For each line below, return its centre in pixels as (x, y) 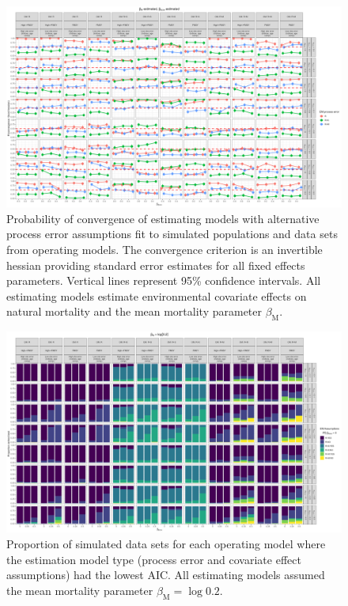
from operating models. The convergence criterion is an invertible (165, 250)
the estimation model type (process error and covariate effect (154, 559)
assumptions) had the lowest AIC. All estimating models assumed (166, 575)
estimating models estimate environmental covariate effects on (157, 295)
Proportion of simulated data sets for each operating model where (166, 544)
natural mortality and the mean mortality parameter (134, 311)
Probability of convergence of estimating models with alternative (163, 218)
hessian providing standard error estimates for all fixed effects (156, 265)
